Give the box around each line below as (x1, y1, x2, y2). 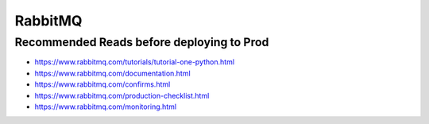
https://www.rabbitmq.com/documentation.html (34, 68, 191, 78)
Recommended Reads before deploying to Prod (14, 35, 269, 49)
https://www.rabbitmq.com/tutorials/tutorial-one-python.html (34, 57, 234, 67)
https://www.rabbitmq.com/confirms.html (34, 79, 171, 89)
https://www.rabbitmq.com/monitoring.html (34, 102, 177, 111)
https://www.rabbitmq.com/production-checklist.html (34, 91, 210, 100)
